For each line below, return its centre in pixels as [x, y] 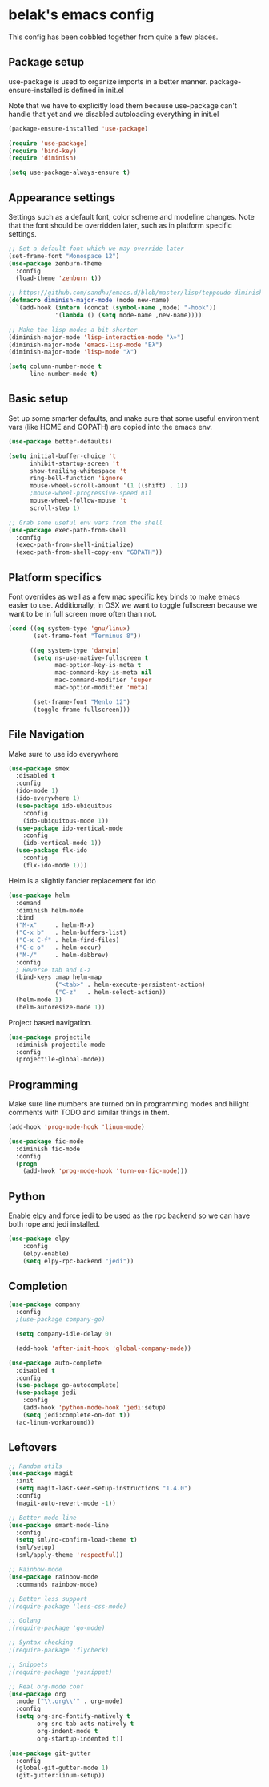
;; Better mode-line [43, 1518]
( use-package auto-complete [55, 1363]
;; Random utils [35, 1466]
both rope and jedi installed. [54, 1224]
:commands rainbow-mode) [57, 1584]
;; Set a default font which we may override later [96, 249]
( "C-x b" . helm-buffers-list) [71, 933]
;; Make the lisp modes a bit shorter [73, 330]
